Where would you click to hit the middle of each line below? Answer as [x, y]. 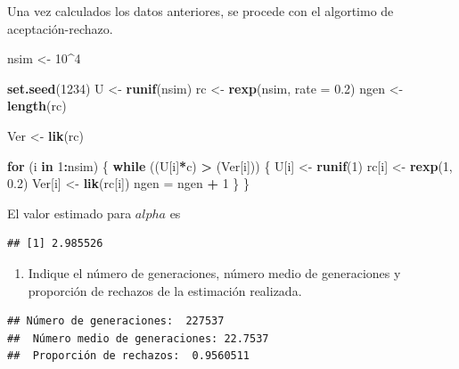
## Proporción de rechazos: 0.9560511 [129, 356]
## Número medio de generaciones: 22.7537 [138, 338]
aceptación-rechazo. [60, 28]
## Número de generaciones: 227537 [116, 321]
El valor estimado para [70, 213]
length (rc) [37, 106]
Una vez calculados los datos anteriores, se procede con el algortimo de [201, 11]
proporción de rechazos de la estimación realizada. [165, 290]
